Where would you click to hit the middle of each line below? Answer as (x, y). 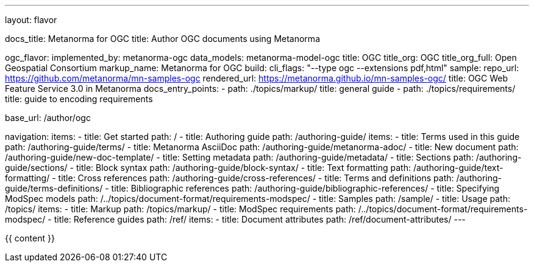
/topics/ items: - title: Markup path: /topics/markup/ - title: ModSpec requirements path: (180, 209)
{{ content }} (30, 238)
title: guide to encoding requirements (79, 99)
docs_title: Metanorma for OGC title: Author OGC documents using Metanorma (162, 39)
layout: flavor (31, 20)
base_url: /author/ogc (48, 118)
